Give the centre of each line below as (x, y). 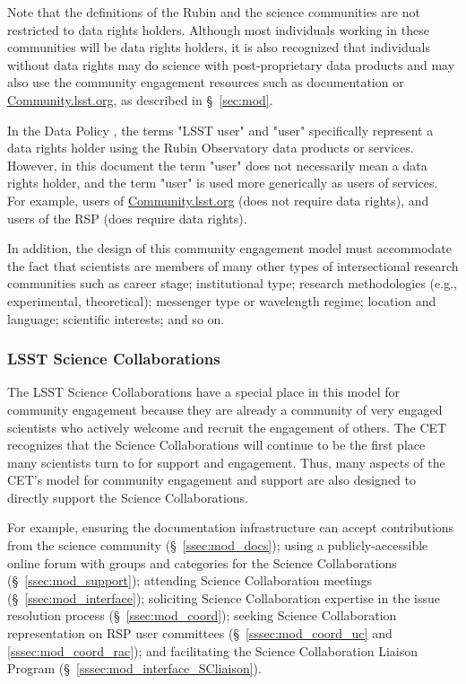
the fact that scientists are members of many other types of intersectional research (233, 265)
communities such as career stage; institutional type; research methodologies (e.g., (232, 283)
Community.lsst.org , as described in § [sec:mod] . (140, 99)
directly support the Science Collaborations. (128, 497)
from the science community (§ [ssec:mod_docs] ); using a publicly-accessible (218, 545)
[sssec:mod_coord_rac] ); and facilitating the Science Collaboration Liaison (212, 650)
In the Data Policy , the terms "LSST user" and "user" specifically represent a (220, 130)
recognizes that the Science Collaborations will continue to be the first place (216, 445)
